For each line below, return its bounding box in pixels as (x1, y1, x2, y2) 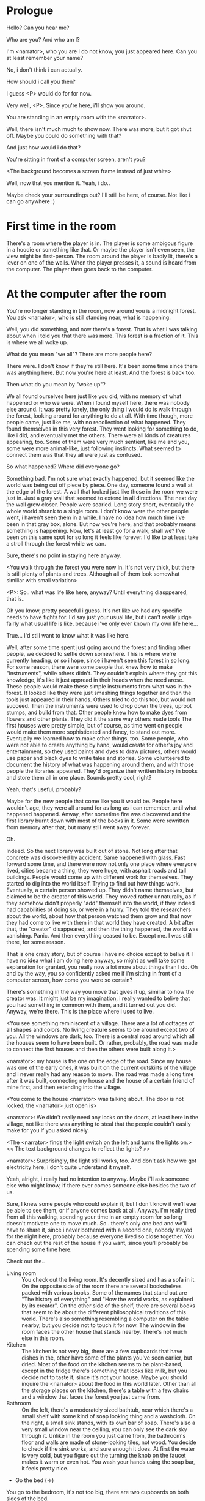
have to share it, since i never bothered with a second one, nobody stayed (6, 1226, 193, 1233)
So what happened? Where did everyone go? (6, 463, 120, 470)
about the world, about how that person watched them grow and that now (6, 912, 192, 919)
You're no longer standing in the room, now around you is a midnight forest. (6, 307, 196, 314)
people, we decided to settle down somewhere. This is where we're (6, 650, 176, 657)
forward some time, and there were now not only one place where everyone (6, 860, 197, 867)
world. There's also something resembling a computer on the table (21, 1315, 189, 1322)
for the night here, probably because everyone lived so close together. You (6, 1232, 195, 1240)
